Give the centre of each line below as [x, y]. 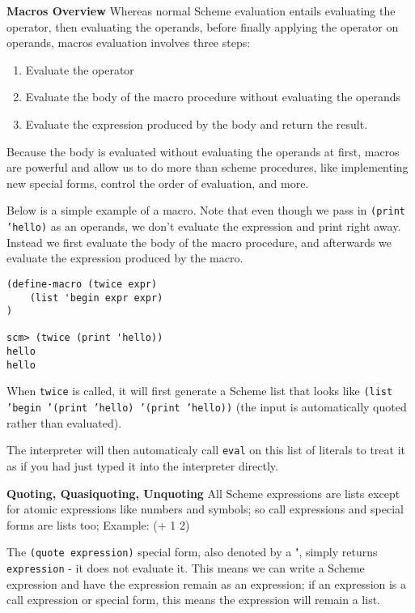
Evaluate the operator [80, 69]
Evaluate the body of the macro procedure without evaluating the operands [213, 97]
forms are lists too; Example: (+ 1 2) [98, 524]
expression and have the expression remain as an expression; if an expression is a [207, 583]
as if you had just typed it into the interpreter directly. [142, 466]
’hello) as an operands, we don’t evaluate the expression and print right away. [204, 226]
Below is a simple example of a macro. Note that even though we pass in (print [206, 210]
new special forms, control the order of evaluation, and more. [158, 183]
